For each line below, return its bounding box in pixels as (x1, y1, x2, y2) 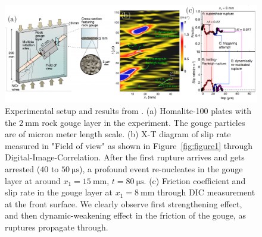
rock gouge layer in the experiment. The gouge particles (42, 116, 245, 128)
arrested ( (5, 162, 40, 175)
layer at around (5, 174, 61, 187)
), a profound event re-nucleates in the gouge (79, 162, 243, 175)
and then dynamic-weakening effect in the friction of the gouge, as (5, 209, 246, 222)
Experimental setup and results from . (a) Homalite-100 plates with (5, 104, 252, 116)
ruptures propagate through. (5, 220, 108, 233)
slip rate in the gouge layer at (5, 186, 113, 198)
